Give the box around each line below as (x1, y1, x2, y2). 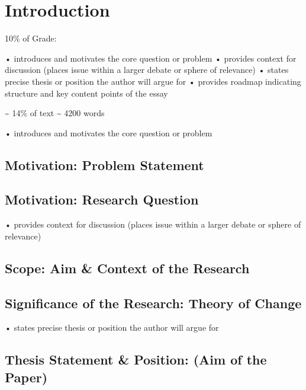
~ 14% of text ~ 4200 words (5, 107, 105, 119)
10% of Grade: (5, 32, 57, 44)
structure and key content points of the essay (5, 87, 168, 99)
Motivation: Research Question (5, 190, 199, 209)
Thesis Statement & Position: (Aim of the (5, 350, 267, 369)
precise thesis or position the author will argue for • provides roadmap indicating (5, 75, 301, 87)
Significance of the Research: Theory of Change (5, 293, 302, 312)
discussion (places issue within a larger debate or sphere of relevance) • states (5, 63, 289, 76)
